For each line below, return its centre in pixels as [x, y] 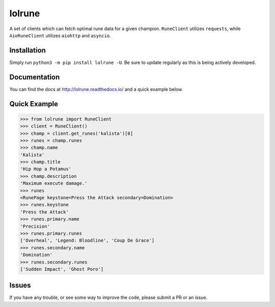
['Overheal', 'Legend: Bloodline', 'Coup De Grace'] [87, 241]
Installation [28, 50]
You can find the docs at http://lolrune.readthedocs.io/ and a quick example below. [96, 89]
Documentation [35, 77]
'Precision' [35, 226]
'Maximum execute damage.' [54, 183]
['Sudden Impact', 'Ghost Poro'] [62, 269]
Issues [20, 285]
